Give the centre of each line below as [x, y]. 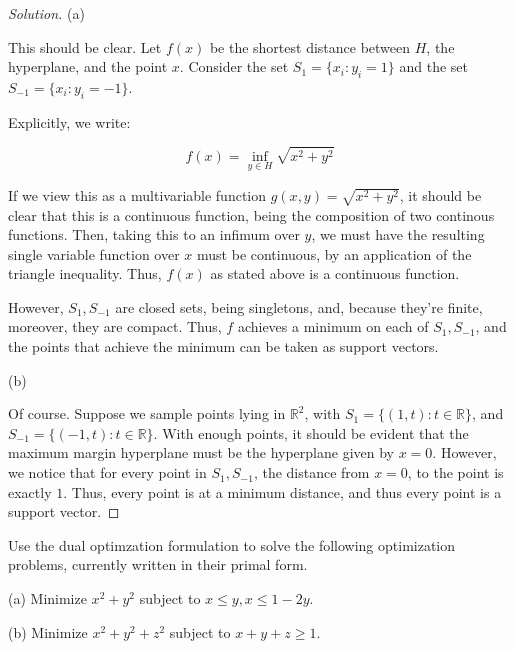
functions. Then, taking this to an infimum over [154, 234]
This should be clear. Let [85, 46]
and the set [434, 66]
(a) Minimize [47, 598]
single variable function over [94, 253]
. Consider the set [234, 66]
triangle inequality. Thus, [85, 273]
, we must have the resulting [398, 234]
